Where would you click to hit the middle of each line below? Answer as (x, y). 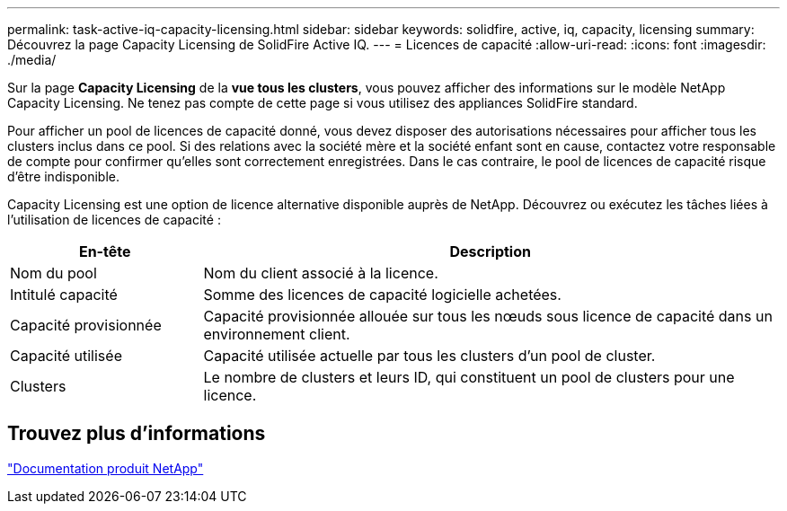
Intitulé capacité (64, 295)
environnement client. (277, 334)
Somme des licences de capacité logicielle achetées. (382, 295)
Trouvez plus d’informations (137, 434)
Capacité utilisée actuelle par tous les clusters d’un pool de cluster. (429, 356)
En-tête (105, 251)
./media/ (32, 60)
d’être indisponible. (64, 176)
